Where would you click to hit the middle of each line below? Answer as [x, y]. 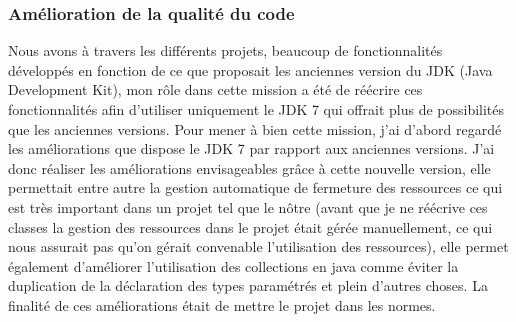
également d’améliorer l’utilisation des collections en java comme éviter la [233, 265]
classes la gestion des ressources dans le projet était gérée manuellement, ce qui [250, 226]
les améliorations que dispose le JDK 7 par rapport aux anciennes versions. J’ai [251, 148]
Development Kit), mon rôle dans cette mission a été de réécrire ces [215, 89]
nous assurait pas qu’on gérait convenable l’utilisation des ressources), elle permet [258, 246]
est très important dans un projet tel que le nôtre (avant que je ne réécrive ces [248, 206]
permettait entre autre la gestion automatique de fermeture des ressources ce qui [255, 187]
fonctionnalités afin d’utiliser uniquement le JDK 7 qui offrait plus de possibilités [256, 109]
